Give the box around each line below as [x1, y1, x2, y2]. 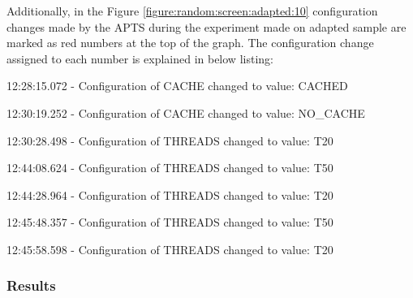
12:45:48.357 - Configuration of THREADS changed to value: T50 [6, 214, 333, 231]
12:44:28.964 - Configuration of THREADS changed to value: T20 [6, 186, 333, 203]
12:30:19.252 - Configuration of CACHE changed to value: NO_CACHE [6, 104, 365, 121]
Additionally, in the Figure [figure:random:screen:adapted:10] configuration [6, 2, 378, 19]
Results [6, 275, 56, 296]
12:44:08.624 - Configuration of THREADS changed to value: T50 [6, 159, 333, 176]
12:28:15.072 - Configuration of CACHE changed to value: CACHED [6, 77, 348, 94]
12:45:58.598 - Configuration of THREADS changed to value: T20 [6, 240, 333, 257]
